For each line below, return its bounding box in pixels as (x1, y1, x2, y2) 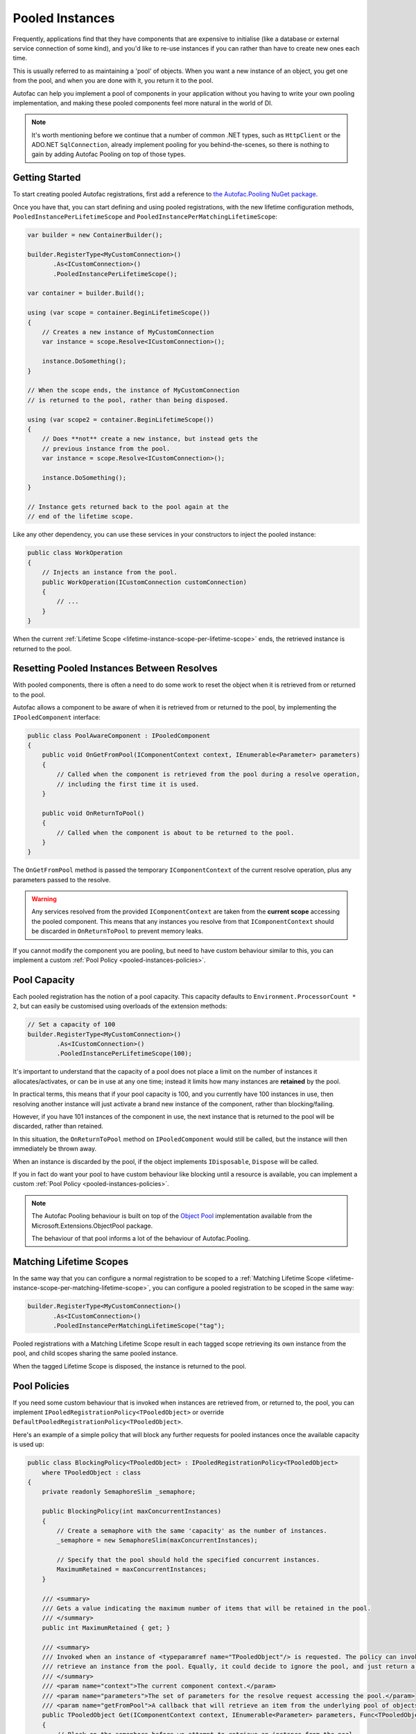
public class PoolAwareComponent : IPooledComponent (27, 732, 211, 739)
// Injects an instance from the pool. (42, 569, 178, 576)
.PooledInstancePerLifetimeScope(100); (56, 1049, 192, 1058)
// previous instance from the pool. (42, 445, 171, 452)
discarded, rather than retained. (12, 1122, 104, 1131)
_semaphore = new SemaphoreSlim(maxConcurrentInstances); (56, 1536, 258, 1545)
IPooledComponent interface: (12, 713, 101, 721)
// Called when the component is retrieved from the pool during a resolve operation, (56, 771, 361, 778)
